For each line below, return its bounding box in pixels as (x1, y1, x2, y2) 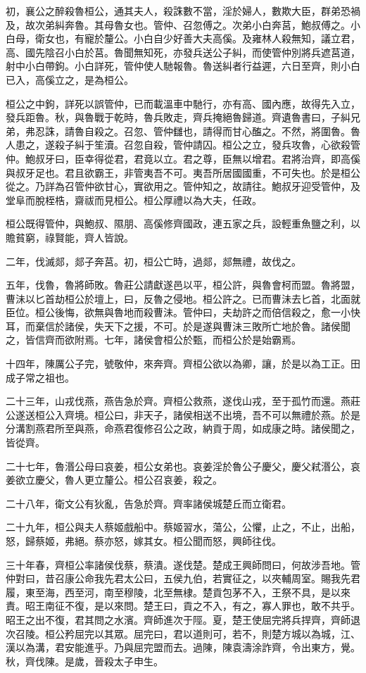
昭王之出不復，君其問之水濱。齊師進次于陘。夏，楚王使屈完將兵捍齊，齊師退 (6, 612, 360, 627)
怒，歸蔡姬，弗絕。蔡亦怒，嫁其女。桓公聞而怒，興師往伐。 (6, 534, 282, 548)
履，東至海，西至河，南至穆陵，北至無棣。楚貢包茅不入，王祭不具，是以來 (6, 584, 351, 599)
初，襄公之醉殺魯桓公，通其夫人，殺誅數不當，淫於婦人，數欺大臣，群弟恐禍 (6, 4, 360, 18)
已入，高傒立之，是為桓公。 (6, 72, 134, 87)
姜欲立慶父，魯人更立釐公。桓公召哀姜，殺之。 (6, 472, 222, 487)
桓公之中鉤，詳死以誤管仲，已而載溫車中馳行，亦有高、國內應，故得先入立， (6, 96, 360, 111)
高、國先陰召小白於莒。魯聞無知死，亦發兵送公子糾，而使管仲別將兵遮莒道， (6, 44, 360, 59)
